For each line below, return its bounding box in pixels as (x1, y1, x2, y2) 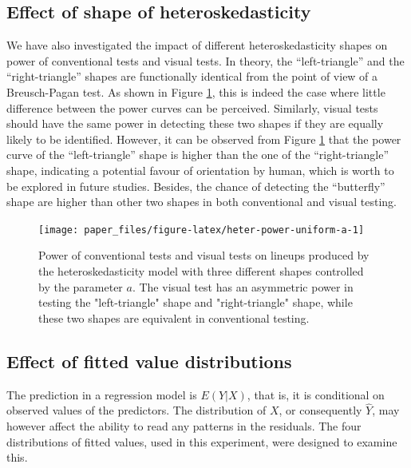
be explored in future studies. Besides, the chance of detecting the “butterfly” (6, 177, 385, 194)
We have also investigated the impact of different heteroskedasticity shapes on (6, 37, 388, 54)
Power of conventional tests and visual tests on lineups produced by (38, 247, 370, 264)
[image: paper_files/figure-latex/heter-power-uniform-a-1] (38, 224, 365, 236)
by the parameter (38, 278, 123, 295)
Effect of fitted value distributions (6, 348, 292, 373)
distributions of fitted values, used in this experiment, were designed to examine (6, 433, 397, 450)
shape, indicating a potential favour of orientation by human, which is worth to (6, 161, 394, 178)
